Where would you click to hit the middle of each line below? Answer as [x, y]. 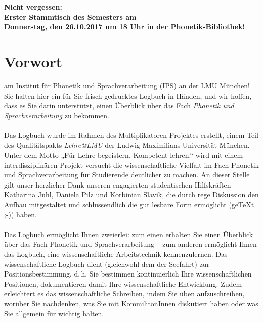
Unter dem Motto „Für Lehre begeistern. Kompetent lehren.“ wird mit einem [124, 155]
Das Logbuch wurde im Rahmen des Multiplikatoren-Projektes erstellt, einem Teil [131, 135]
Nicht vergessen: [33, 7]
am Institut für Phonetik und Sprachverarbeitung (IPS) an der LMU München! [127, 85]
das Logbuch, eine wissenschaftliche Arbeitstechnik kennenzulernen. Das [116, 254]
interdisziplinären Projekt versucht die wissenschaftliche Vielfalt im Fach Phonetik [131, 165]
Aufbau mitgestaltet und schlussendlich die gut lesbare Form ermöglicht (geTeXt [129, 204]
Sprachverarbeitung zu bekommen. [57, 115]
